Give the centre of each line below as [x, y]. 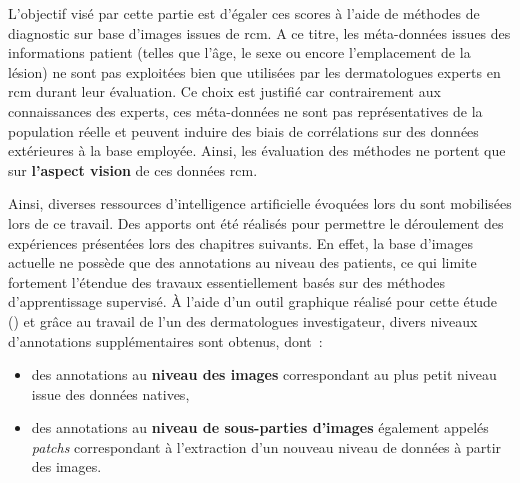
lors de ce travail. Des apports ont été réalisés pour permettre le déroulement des [256, 222]
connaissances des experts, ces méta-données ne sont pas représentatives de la [245, 110]
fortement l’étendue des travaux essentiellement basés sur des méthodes [226, 281]
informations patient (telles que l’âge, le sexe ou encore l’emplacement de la [239, 52]
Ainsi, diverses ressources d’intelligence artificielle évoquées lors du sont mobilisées [260, 203]
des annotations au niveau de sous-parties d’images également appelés [260, 427]
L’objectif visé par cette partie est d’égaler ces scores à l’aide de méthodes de [244, 13]
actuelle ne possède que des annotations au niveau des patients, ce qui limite [242, 262]
